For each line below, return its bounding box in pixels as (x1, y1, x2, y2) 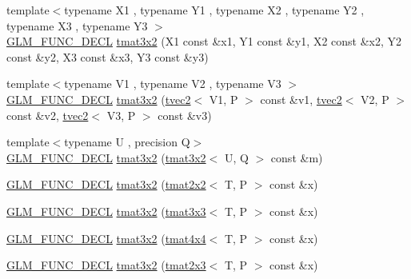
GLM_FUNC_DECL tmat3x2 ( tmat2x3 (6, 257, 206, 273)
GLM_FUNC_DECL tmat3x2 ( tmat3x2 (6, 149, 206, 165)
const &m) (270, 149, 323, 165)
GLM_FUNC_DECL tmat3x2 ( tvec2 (6, 90, 191, 107)
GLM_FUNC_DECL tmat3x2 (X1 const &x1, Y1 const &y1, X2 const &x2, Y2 (6, 33, 402, 50)
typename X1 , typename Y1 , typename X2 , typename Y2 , (64, 2, 365, 18)
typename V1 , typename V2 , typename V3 (64, 75, 281, 92)
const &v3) (158, 106, 212, 123)
